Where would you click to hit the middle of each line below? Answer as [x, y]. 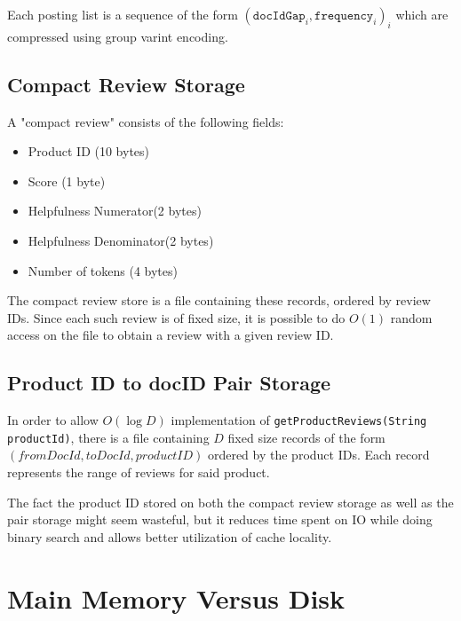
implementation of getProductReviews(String [299, 420]
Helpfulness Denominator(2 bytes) [121, 240]
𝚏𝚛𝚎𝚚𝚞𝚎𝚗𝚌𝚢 [344, 16]
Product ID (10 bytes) [89, 151]
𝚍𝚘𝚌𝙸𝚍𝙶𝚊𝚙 [279, 16]
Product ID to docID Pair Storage [169, 383]
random [411, 317]
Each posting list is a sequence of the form [123, 14]
